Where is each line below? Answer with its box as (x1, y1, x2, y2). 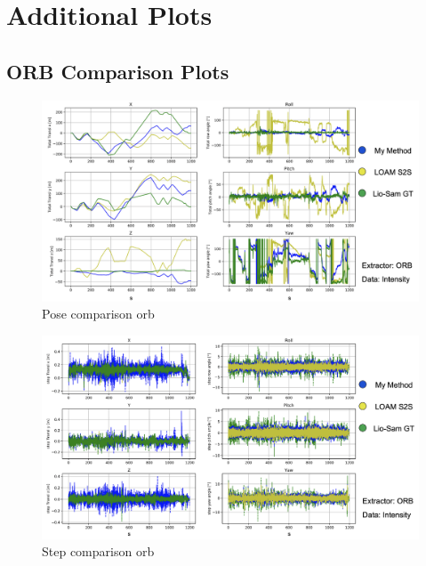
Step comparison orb (42, 542, 155, 561)
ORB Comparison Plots (6, 57, 229, 85)
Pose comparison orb (42, 304, 155, 323)
